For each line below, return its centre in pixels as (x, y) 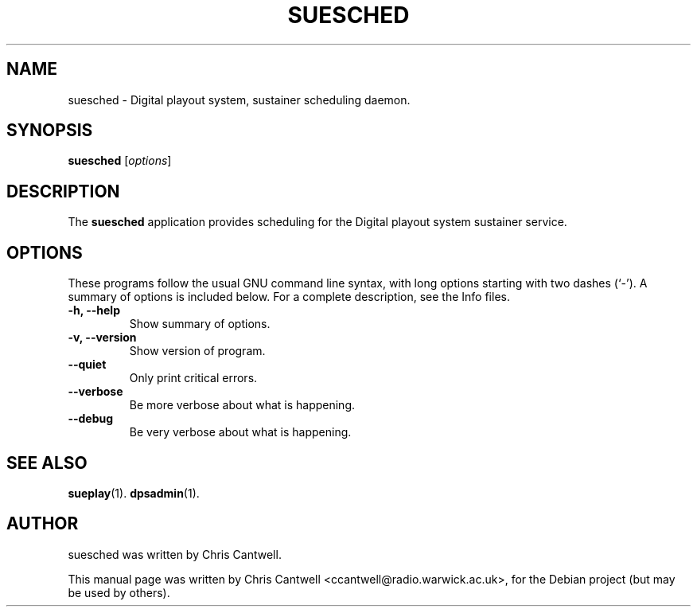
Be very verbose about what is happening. (240, 432)
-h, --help (94, 310)
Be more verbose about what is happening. (242, 405)
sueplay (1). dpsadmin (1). (134, 493)
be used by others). (119, 592)
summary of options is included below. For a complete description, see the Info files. (289, 297)
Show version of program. (197, 351)
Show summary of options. (200, 324)
